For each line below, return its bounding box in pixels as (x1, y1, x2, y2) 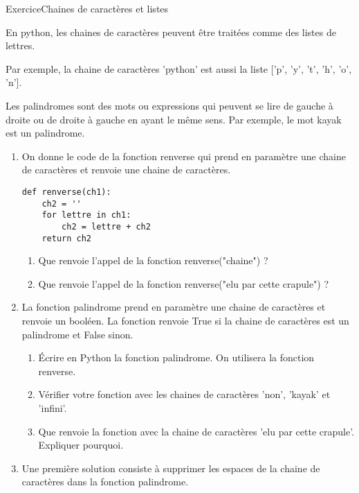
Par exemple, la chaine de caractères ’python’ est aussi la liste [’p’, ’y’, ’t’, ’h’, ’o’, (6, 61, 352, 76)
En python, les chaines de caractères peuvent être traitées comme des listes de (6, 24, 336, 39)
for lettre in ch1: (42, 210, 131, 220)
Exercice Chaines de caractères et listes (6, 1, 169, 15)
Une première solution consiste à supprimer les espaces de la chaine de (21, 460, 320, 475)
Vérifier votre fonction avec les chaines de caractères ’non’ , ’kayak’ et (38, 387, 331, 401)
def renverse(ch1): (21, 187, 111, 197)
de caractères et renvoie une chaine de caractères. (21, 162, 231, 177)
